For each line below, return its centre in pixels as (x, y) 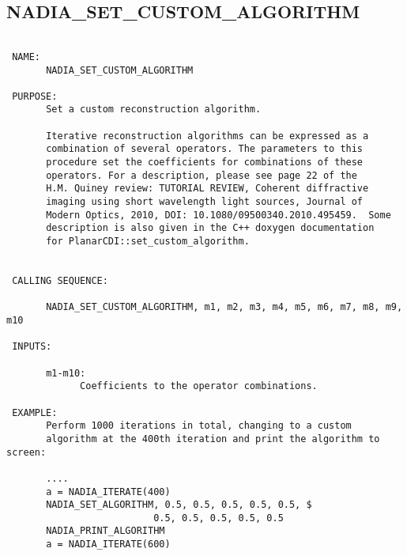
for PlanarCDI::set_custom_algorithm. (148, 242)
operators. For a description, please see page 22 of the (202, 175)
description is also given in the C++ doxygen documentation (210, 228)
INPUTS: (32, 347)
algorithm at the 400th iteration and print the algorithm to (213, 439)
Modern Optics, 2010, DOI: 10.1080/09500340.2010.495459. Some (219, 215)
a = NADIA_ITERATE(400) (108, 492)
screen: (26, 452)
